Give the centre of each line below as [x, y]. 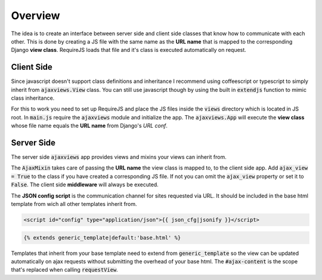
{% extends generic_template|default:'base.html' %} [102, 238]
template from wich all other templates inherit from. [74, 204]
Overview [35, 16]
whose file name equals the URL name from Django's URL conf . [89, 126]
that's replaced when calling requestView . [65, 270]
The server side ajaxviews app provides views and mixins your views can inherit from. [119, 157]
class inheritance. [33, 98]
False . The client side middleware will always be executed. [85, 184]
